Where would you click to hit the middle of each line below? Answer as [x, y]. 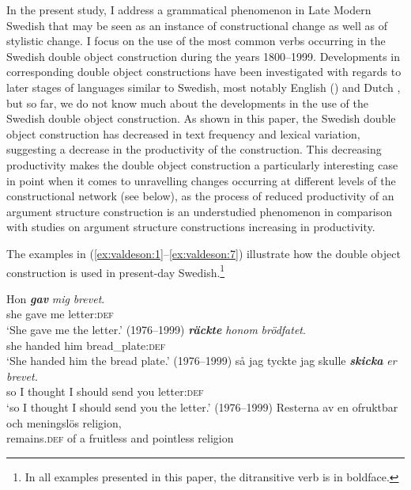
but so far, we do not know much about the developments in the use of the [187, 103]
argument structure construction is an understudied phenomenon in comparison [199, 211]
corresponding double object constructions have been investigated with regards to [204, 72]
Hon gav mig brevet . [56, 298]
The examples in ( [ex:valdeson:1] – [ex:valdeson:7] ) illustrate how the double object [204, 253]
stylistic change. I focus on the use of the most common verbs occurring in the [196, 41]
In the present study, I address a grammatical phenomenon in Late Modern [189, 9]
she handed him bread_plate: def [86, 345]
